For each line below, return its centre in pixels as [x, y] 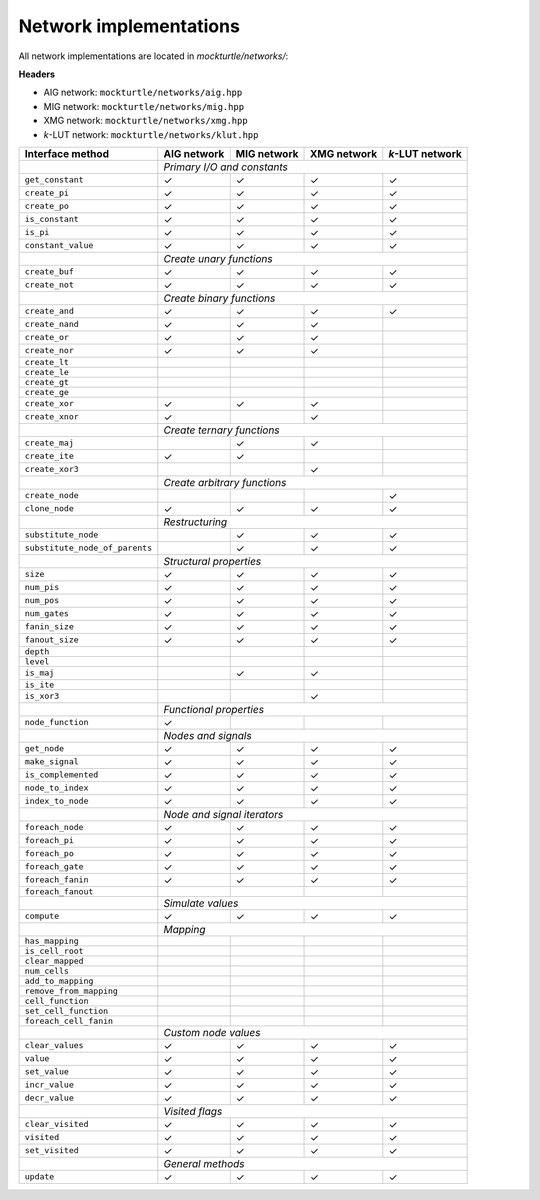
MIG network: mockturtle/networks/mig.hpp [144, 106]
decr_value [49, 1098]
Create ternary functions [221, 430]
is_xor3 [42, 696]
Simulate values [201, 903]
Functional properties [214, 709]
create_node [51, 495]
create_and [49, 311]
